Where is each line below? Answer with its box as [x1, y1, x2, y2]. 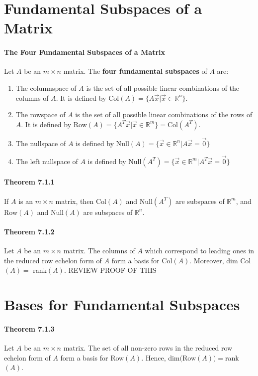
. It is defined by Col [56, 92, 119, 103]
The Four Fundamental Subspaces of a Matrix [4, 47, 166, 57]
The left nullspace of [15, 156, 78, 166]
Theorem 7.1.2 [4, 226, 55, 236]
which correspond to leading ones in [145, 245, 255, 255]
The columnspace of [15, 82, 77, 93]
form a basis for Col [111, 255, 172, 265]
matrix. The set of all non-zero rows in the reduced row [63, 342, 233, 353]
